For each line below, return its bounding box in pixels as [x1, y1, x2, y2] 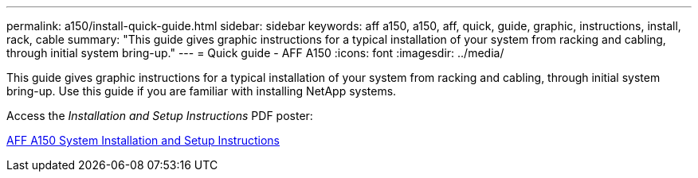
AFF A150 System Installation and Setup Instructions [6, 133, 280, 147]
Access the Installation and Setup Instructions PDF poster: [6, 109, 313, 122]
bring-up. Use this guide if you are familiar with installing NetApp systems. [6, 84, 397, 98]
